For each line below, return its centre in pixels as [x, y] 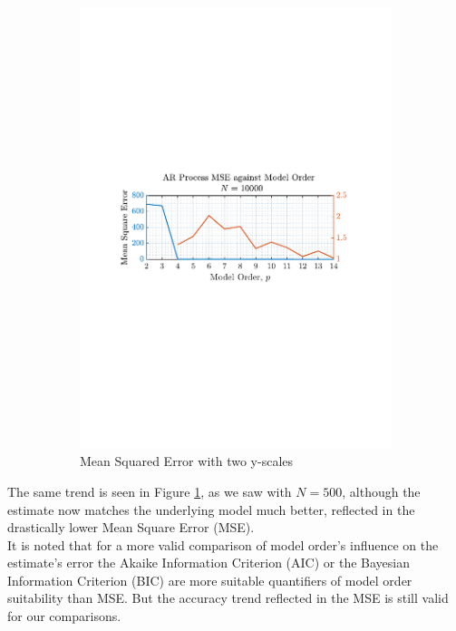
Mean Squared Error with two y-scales [187, 461]
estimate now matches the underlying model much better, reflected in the [211, 509]
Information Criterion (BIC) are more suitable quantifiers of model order [210, 580]
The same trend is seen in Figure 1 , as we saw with [150, 491]
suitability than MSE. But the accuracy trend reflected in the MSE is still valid [228, 598]
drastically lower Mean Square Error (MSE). [131, 527]
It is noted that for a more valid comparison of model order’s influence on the [223, 544]
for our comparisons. [64, 616]
